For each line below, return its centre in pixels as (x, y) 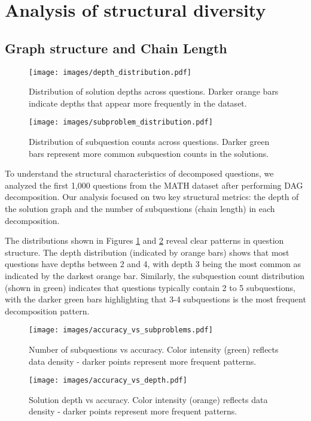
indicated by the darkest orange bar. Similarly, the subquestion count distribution (155, 276)
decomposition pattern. (47, 311)
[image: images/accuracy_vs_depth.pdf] (108, 381)
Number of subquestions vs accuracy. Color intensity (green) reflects (154, 349)
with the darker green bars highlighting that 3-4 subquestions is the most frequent (155, 299)
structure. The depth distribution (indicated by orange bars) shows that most (147, 252)
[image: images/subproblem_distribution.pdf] (121, 122)
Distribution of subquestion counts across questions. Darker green (149, 142)
